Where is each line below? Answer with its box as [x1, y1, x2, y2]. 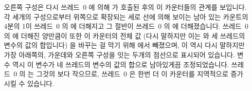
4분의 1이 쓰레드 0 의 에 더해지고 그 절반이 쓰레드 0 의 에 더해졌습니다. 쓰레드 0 [4, 21, 249, 31]
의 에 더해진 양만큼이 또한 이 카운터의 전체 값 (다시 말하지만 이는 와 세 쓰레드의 [4, 30, 245, 40]
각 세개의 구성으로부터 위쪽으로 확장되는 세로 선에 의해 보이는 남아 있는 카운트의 [4, 11, 249, 21]
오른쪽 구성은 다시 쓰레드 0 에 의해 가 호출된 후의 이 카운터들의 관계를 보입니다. [4, 2, 247, 12]
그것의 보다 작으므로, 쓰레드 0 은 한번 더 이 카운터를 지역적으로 [36, 69, 229, 79]
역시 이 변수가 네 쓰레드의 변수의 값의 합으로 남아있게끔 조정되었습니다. [12, 59, 229, 69]
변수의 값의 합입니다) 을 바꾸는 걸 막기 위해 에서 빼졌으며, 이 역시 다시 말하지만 [4, 40, 245, 50]
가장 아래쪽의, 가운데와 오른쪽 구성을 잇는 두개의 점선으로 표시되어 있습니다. [4, 49, 235, 59]
